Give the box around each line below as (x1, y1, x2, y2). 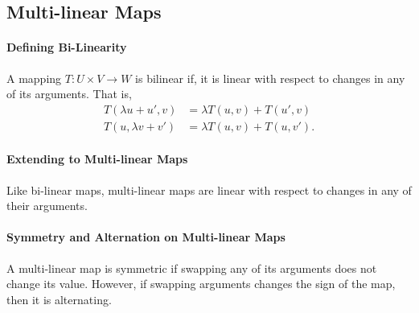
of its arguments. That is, (6, 85, 132, 102)
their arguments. (6, 197, 88, 214)
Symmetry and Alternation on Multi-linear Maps (6, 229, 285, 245)
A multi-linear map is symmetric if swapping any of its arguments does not (6, 259, 377, 276)
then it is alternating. (6, 290, 112, 307)
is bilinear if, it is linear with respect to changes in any (135, 69, 405, 86)
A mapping (6, 69, 62, 86)
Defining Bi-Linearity (6, 39, 127, 56)
